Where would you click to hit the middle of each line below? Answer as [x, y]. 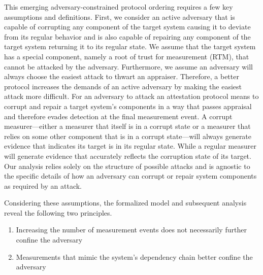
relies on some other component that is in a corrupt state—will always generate [128, 136]
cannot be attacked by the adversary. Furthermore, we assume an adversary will [128, 66]
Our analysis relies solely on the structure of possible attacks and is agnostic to [127, 166]
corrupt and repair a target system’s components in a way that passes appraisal [128, 106]
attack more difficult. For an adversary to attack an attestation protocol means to [131, 96]
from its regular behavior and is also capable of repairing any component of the [127, 36]
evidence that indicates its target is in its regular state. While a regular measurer [130, 146]
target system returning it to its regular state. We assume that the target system [130, 46]
